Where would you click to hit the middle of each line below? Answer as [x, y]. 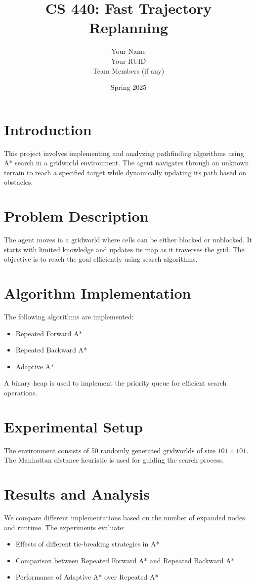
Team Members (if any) [128, 70]
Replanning [128, 27]
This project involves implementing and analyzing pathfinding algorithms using [124, 153]
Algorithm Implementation [98, 293]
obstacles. [19, 182]
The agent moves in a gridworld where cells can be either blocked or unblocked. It [128, 240]
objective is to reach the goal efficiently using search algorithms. [101, 259]
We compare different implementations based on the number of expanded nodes [125, 518]
